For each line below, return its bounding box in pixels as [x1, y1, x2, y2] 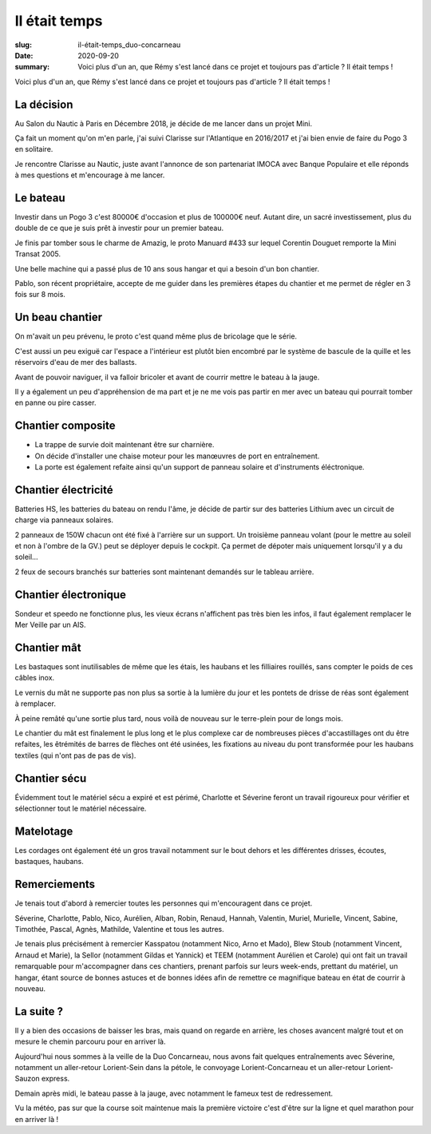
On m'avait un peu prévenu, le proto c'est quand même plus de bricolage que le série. [14, 331, 298, 341]
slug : [14, 40, 32, 50]
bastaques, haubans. [14, 857, 84, 866]
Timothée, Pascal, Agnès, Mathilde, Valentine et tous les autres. [14, 925, 225, 934]
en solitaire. [14, 145, 53, 154]
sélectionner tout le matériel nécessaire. [14, 803, 147, 814]
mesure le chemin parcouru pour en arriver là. [14, 1037, 167, 1046]
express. [41, 1074, 70, 1084]
